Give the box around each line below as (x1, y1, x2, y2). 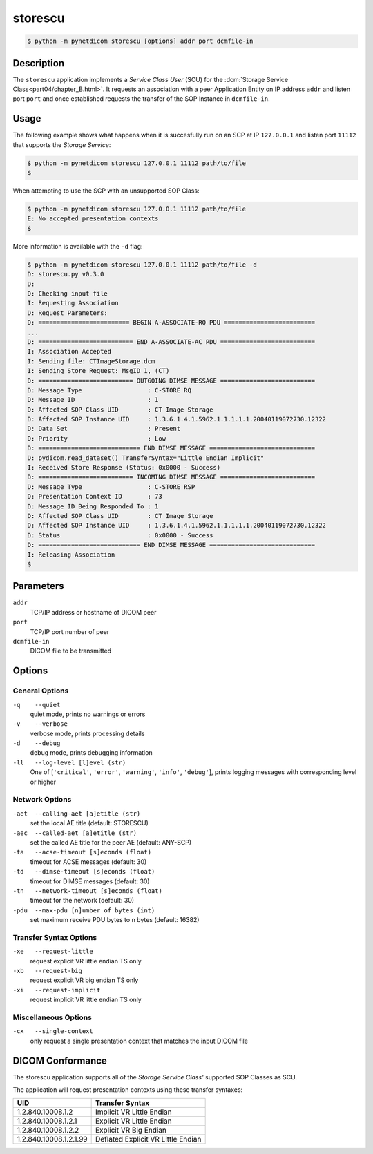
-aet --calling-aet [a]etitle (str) (12, 809, 141, 818)
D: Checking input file (27, 289, 108, 297)
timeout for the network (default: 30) (30, 896, 135, 905)
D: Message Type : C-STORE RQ (27, 386, 191, 394)
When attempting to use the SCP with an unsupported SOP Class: (12, 186, 200, 195)
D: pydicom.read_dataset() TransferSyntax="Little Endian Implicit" (27, 454, 265, 462)
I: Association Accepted (27, 347, 112, 356)
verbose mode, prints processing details (30, 729, 145, 738)
